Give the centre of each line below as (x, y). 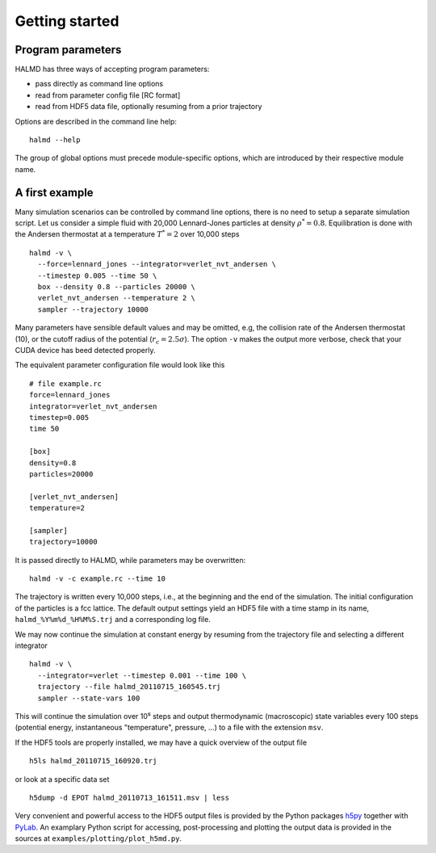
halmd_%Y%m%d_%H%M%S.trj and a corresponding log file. (113, 620)
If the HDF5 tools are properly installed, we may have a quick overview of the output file (161, 742)
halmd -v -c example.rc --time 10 (97, 579)
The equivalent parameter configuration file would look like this (120, 365)
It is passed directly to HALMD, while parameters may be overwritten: (130, 560)
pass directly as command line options (99, 84)
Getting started (67, 21)
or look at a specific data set (62, 779)
